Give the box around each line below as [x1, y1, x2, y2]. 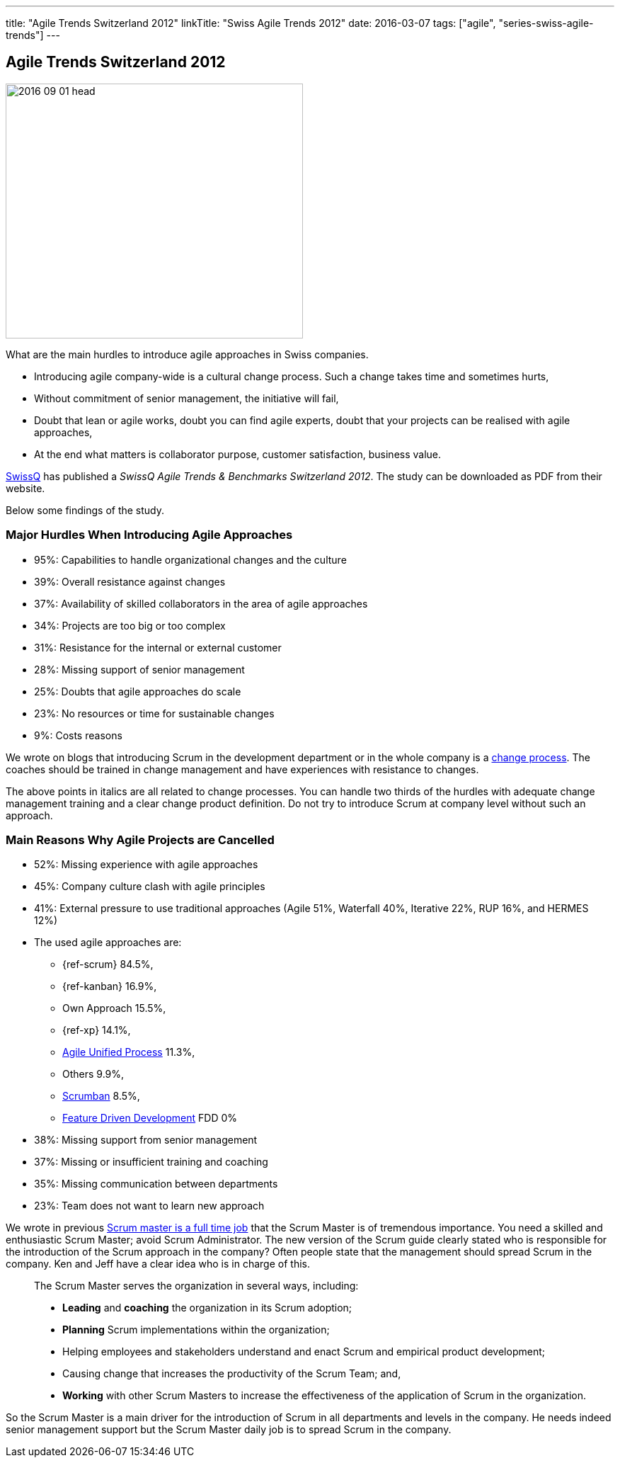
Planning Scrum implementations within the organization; [62, 1323, 330, 1336]
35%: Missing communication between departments [34, 1178, 278, 1190]
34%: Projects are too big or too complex [34, 619, 226, 632]
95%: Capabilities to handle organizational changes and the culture [34, 553, 347, 566]
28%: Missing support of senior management [34, 663, 245, 676]
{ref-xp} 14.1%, [62, 1024, 131, 1037]
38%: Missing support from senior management [34, 1134, 258, 1146]
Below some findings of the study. [6, 503, 165, 516]
